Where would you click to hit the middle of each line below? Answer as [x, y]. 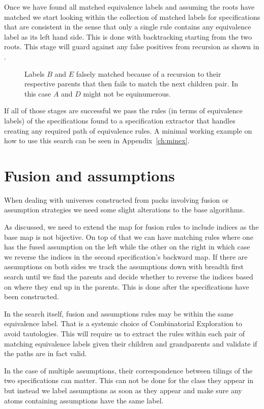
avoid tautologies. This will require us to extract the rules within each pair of [125, 333]
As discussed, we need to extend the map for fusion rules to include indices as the [131, 227]
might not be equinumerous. [127, 93]
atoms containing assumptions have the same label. [84, 400]
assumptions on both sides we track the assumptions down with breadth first [124, 266]
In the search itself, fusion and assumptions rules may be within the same [119, 313]
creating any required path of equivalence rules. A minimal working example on [128, 130]
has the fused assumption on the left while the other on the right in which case [127, 247]
